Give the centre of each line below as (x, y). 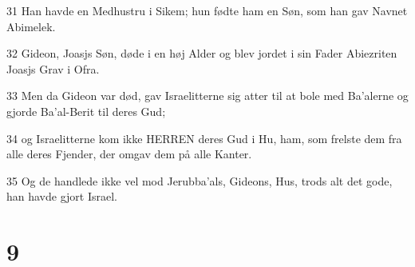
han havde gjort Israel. (62, 196)
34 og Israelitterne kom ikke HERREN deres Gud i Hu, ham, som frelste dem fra (204, 138)
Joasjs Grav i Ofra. (53, 68)
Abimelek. (31, 26)
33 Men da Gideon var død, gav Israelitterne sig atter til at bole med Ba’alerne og (207, 96)
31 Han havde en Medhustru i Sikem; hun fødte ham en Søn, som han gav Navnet (207, 10)
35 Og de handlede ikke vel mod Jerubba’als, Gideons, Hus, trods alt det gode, (200, 180)
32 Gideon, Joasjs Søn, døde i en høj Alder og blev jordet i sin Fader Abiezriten (202, 53)
